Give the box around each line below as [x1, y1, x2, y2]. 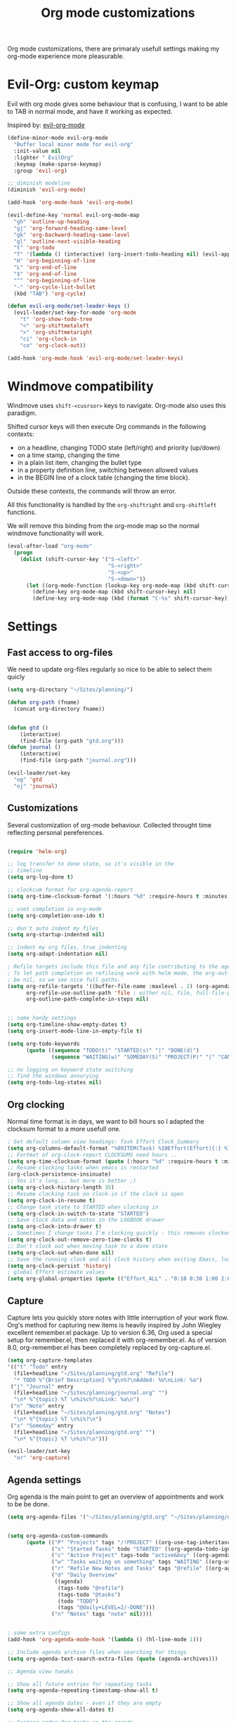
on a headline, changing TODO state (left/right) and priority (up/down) [17, 444, 221, 452]
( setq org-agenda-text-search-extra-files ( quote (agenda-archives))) [7, 1655, 218, 1662]
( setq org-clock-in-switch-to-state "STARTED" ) [7, 1210, 150, 1217]
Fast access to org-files [7, 646, 114, 658]
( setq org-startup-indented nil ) [7, 931, 105, 938]
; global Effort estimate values [7, 1269, 105, 1276]
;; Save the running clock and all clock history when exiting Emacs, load [7, 1256, 234, 1263]
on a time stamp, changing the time [17, 451, 120, 459]
